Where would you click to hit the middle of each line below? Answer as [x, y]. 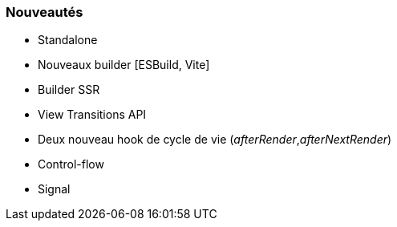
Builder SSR [69, 90]
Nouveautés [45, 12]
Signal [54, 189]
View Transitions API [92, 115]
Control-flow [71, 164]
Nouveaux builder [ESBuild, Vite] [124, 65]
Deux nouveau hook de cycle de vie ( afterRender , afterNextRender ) [215, 140]
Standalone [68, 40]
